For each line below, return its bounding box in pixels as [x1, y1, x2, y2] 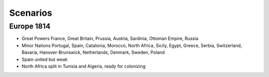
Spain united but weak [21, 56, 68, 62]
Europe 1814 [9, 22, 51, 31]
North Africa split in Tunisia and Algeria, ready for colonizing [21, 63, 146, 69]
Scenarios [9, 7, 52, 18]
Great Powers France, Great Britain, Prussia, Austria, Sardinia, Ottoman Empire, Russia [21, 36, 199, 41]
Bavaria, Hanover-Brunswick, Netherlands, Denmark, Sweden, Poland [21, 49, 165, 55]
